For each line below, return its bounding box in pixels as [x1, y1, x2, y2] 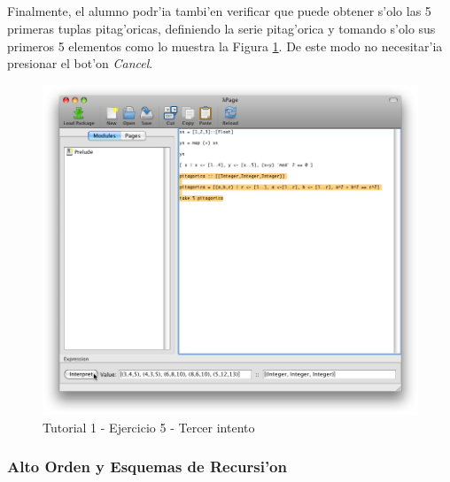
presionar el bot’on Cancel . [7, 54, 153, 73]
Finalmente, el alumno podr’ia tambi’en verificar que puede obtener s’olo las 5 [7, 2, 431, 20]
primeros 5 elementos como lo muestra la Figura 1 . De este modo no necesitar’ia [7, 36, 443, 55]
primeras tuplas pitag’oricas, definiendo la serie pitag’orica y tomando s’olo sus [7, 19, 436, 37]
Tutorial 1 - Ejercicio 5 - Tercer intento [43, 417, 255, 436]
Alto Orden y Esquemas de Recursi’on [7, 455, 287, 478]
